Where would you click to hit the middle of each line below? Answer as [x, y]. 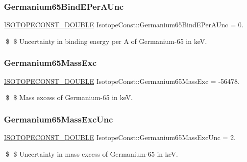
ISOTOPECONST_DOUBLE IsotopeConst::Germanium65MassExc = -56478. [122, 81]
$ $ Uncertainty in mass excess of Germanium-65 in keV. [92, 153]
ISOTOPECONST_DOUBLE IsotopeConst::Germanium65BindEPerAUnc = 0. [124, 25]
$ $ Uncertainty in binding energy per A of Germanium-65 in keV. [106, 41]
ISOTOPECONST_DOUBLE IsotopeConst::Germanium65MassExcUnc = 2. [120, 137]
